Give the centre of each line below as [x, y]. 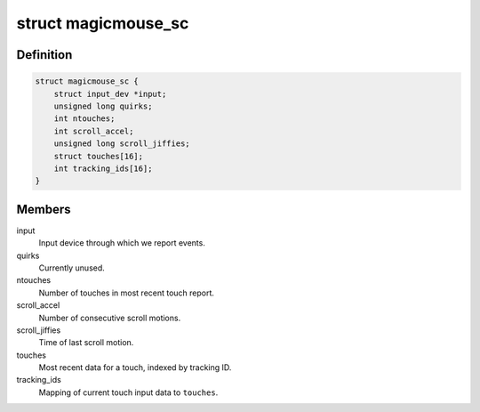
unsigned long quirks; [103, 106]
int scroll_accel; [94, 131]
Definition [44, 55]
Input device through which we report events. [122, 243]
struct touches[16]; [99, 156]
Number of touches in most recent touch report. [127, 293]
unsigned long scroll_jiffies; [122, 144]
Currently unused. [72, 268]
